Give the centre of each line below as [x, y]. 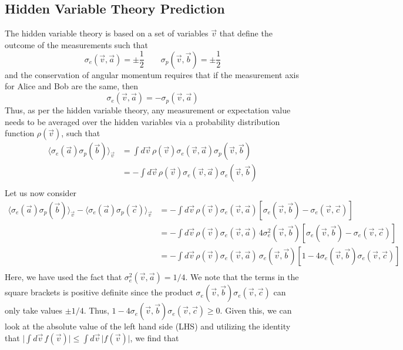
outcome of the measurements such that [77, 44]
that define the [246, 33]
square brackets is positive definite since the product [99, 292]
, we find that [155, 337]
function [20, 133]
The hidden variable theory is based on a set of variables [107, 33]
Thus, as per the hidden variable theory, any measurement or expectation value [148, 110]
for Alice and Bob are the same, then [72, 86]
